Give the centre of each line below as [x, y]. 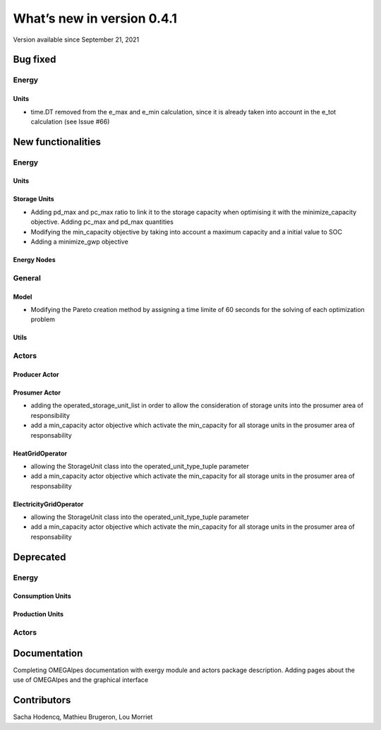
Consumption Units [42, 596]
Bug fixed [35, 60]
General [27, 277]
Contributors [42, 700]
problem [43, 319]
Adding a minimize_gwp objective [79, 242]
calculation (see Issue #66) [70, 121]
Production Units [38, 614]
